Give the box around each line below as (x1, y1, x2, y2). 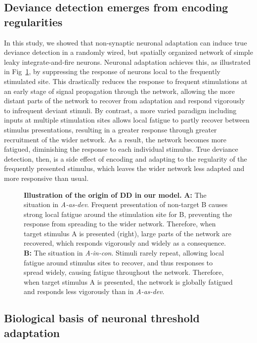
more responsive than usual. (4, 172, 89, 183)
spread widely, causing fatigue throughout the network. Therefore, (24, 267, 224, 277)
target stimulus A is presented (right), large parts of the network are (24, 228, 231, 238)
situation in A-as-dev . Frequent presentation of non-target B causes (24, 199, 228, 210)
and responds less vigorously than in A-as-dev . (24, 286, 165, 297)
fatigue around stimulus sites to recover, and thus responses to (24, 257, 213, 267)
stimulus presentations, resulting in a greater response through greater (4, 124, 217, 134)
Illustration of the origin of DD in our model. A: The (24, 189, 207, 200)
